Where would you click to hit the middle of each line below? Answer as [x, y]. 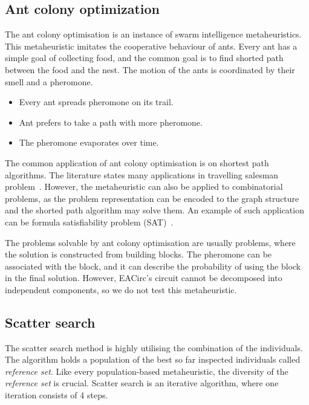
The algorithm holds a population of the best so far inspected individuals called [153, 359]
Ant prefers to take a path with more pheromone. [111, 122]
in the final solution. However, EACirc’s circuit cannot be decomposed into [144, 278]
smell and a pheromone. [49, 81]
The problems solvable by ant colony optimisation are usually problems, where [150, 242]
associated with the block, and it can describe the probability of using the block [153, 266]
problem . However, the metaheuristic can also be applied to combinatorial [144, 186]
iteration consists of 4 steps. [57, 395]
